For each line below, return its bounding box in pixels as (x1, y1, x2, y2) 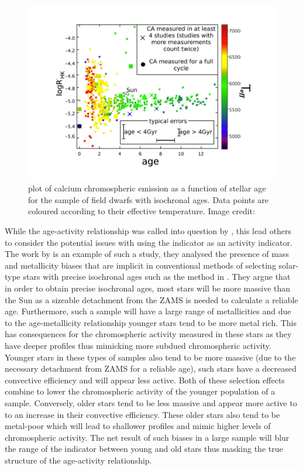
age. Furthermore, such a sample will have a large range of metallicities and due (5, 305, 291, 317)
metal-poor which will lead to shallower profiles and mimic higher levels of (5, 420, 271, 432)
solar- (278, 259, 299, 271)
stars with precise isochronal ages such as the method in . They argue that (23, 270, 291, 283)
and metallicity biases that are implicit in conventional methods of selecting (5, 259, 276, 271)
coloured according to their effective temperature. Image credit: (28, 205, 255, 217)
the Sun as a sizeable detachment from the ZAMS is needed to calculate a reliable (5, 293, 298, 306)
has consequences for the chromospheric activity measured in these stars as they (5, 328, 292, 340)
